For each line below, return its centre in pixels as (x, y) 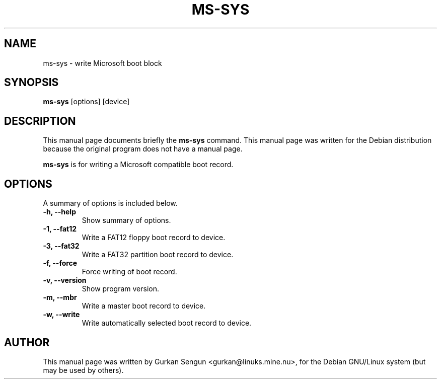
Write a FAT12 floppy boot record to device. (154, 238)
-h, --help (59, 212)
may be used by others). (83, 370)
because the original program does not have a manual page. (143, 149)
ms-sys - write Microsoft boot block (102, 63)
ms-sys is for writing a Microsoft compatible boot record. (138, 165)
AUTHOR (27, 342)
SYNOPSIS (31, 83)
